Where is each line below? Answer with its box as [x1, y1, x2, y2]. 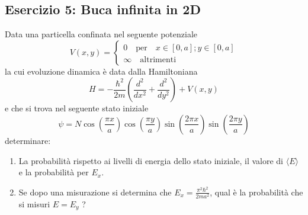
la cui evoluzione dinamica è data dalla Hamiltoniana [5, 65, 198, 77]
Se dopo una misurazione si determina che [18, 185, 172, 198]
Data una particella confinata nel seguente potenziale [5, 28, 198, 40]
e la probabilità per [18, 166, 89, 178]
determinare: [5, 134, 51, 146]
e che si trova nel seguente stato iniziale [5, 102, 149, 114]
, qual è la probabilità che [210, 185, 303, 198]
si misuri [18, 197, 50, 210]
